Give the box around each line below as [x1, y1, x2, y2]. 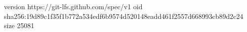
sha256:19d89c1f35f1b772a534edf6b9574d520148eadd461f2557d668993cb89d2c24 [4, 11, 244, 21]
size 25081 [4, 20, 34, 31]
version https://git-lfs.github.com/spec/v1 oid [4, 1, 143, 11]
